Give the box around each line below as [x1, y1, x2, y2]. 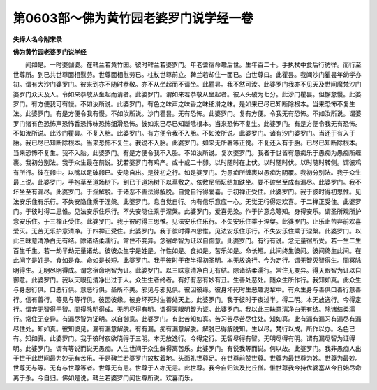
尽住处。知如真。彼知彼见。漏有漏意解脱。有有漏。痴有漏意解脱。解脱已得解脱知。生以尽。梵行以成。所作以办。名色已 [13, 324, 355, 333]
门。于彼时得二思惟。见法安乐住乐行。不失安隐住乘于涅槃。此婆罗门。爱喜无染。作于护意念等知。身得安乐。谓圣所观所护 [13, 207, 362, 216]
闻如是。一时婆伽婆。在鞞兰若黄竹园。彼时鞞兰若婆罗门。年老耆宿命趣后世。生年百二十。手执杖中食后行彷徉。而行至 [24, 60, 362, 69]
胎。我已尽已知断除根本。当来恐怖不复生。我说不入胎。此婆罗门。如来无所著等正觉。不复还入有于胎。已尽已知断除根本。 [13, 138, 362, 147]
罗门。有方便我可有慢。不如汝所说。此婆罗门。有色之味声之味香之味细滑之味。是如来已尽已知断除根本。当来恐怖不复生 [13, 99, 355, 108]
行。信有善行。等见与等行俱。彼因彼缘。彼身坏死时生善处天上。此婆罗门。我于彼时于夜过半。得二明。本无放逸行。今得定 [13, 295, 362, 303]
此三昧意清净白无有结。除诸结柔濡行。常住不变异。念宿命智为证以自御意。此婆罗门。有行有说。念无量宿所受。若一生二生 [13, 236, 362, 245]
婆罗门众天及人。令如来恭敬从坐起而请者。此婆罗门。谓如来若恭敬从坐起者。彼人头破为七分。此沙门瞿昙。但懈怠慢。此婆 [13, 89, 362, 98]
